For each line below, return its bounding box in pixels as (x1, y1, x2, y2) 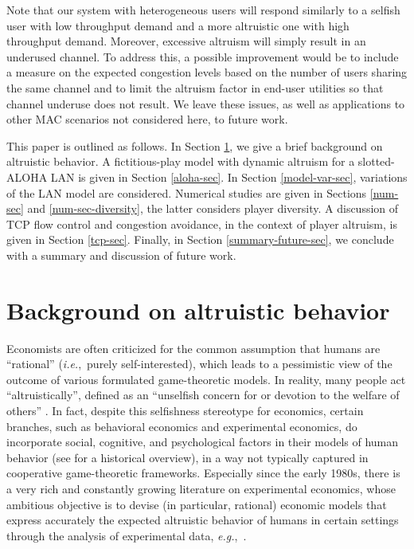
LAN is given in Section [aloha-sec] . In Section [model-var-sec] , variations (50, 168, 408, 185)
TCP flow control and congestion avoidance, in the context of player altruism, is (6, 215, 397, 232)
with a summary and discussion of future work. (6, 246, 236, 263)
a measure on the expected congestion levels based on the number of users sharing (6, 64, 408, 80)
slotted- (357, 153, 395, 170)
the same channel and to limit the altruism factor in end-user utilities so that (6, 79, 384, 96)
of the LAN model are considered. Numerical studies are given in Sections (6, 184, 367, 201)
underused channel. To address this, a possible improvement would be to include (6, 48, 399, 65)
